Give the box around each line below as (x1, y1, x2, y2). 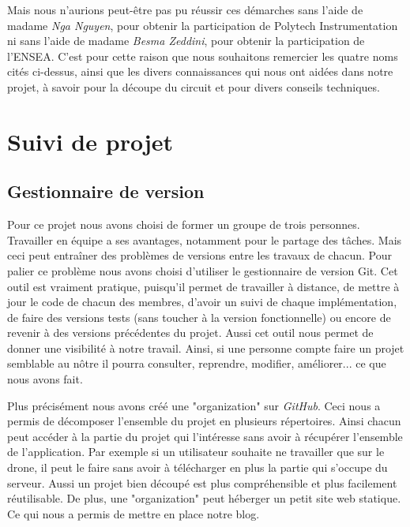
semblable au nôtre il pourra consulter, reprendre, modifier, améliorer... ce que (7, 355, 386, 372)
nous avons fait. (7, 371, 83, 387)
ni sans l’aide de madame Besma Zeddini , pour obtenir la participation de (7, 32, 365, 49)
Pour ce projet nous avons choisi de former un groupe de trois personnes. (7, 216, 360, 233)
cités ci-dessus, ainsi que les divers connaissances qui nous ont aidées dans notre (7, 63, 393, 80)
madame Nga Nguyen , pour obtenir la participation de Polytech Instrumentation (7, 17, 398, 33)
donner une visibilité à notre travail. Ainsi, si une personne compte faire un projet (7, 339, 404, 356)
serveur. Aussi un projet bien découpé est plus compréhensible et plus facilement (7, 474, 397, 491)
